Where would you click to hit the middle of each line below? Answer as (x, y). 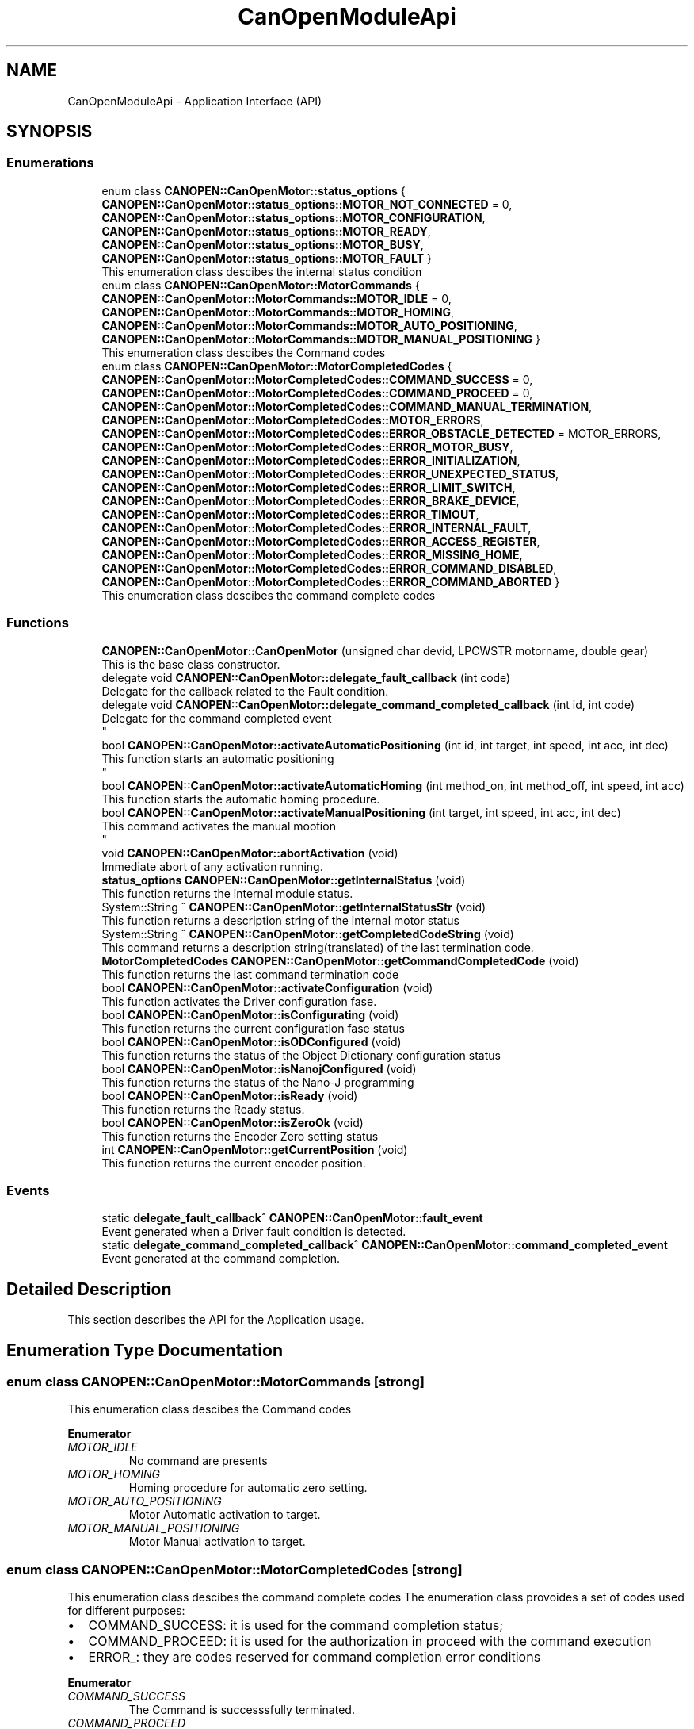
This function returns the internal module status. (227, 893)
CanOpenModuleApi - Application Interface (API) (195, 101)
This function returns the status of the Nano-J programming (258, 1082)
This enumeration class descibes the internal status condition (262, 271)
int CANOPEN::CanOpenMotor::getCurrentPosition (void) (255, 1149)
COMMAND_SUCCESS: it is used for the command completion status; (296, 1625)
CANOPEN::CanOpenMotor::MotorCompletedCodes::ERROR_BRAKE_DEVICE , (311, 500)
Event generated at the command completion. (221, 1259)
